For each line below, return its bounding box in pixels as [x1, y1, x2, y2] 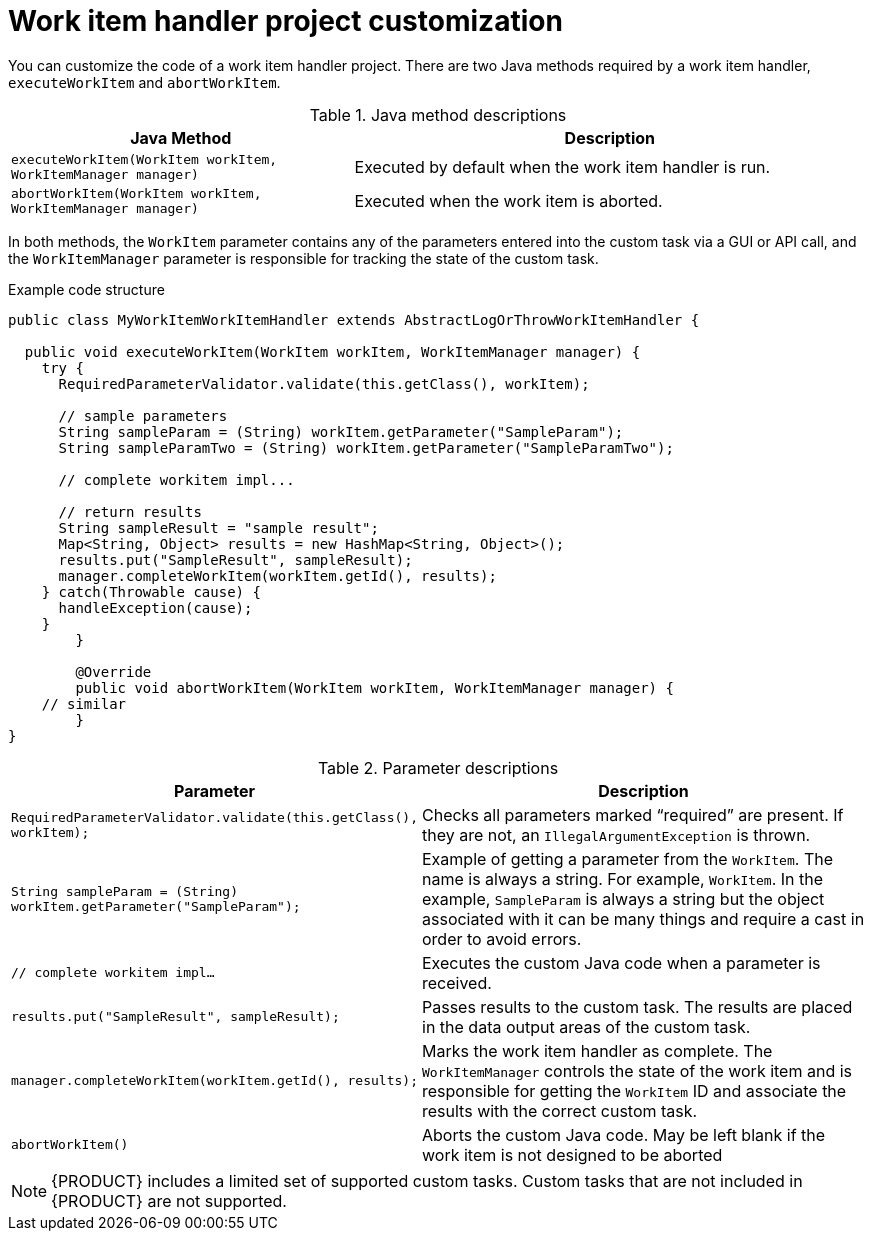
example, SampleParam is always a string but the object [422, 888, 825, 909]
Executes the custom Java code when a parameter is [422, 952, 821, 973]
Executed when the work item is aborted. [354, 190, 663, 211]
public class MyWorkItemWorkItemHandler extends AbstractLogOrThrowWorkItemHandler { [8, 311, 700, 328]
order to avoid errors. [422, 928, 582, 949]
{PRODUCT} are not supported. [51, 1190, 287, 1211]
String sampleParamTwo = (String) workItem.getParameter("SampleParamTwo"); [58, 439, 674, 456]
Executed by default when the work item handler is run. [354, 156, 771, 177]
